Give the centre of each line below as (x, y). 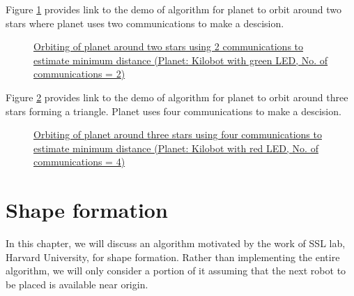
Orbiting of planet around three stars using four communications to (178, 134)
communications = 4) (79, 162)
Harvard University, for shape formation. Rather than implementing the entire (173, 257)
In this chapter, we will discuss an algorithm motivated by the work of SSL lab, (176, 243)
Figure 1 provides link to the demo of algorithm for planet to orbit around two (174, 9)
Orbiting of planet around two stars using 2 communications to (169, 46)
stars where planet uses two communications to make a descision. (145, 23)
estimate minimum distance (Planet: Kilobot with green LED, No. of (181, 60)
